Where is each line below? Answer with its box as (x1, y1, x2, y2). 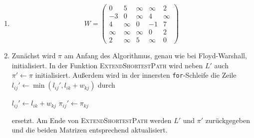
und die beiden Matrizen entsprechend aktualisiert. (11, 125, 168, 135)
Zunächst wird (11, 50, 56, 61)
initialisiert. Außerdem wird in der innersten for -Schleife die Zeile (35, 70, 237, 80)
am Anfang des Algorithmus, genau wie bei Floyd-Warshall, (64, 50, 247, 61)
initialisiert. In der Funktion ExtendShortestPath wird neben (11, 60, 203, 70)
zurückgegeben (205, 115, 250, 125)
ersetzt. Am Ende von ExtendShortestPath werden (11, 115, 172, 125)
